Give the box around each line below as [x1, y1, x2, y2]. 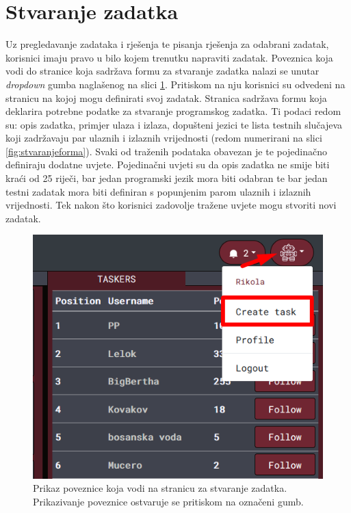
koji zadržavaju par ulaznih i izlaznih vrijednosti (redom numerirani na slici [5, 131, 322, 145]
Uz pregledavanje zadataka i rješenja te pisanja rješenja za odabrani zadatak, [5, 37, 329, 51]
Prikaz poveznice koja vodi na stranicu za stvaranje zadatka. [33, 481, 287, 495]
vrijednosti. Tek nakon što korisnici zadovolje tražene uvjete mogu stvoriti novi [5, 198, 337, 212]
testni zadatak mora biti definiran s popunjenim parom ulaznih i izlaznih [5, 184, 311, 198]
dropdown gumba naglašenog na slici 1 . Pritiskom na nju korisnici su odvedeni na [5, 77, 346, 91]
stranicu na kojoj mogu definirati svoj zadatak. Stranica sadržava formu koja [5, 90, 327, 105]
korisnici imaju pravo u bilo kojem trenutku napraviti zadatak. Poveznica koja [5, 50, 333, 64]
